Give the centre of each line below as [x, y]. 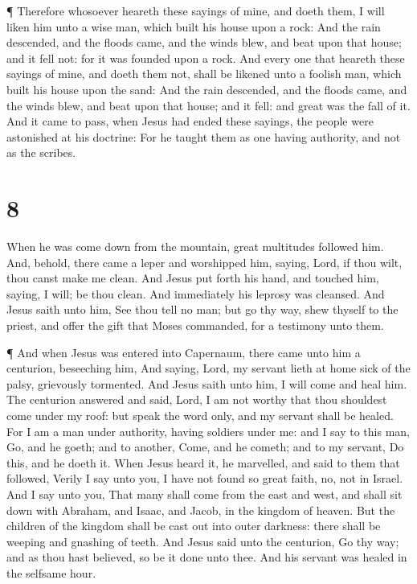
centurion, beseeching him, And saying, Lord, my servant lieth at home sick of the [208, 368]
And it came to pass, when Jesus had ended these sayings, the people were [190, 121]
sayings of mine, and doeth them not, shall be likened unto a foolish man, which [204, 74]
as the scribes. [41, 152]
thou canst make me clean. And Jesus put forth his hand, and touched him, [193, 278]
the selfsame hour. [51, 572]
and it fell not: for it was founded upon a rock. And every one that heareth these [206, 58]
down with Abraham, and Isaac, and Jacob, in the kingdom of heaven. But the [201, 510]
